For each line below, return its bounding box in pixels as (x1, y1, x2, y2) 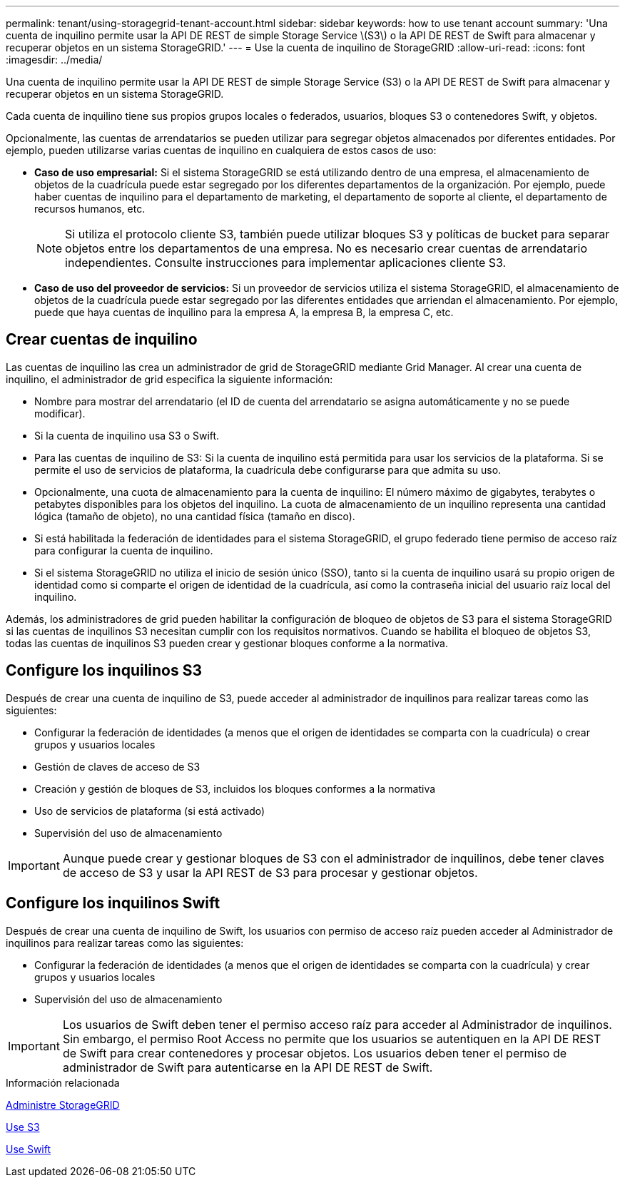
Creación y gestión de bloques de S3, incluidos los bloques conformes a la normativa (34, 782, 436, 795)
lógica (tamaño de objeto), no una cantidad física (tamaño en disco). (34, 509, 355, 522)
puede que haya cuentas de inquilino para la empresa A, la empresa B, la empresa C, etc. (34, 306, 454, 318)
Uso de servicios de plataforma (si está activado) (34, 804, 265, 817)
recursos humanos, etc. (34, 203, 146, 215)
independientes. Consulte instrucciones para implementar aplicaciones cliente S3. (65, 255, 507, 270)
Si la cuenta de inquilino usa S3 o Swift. (34, 429, 220, 442)
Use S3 (6, 1120, 40, 1133)
